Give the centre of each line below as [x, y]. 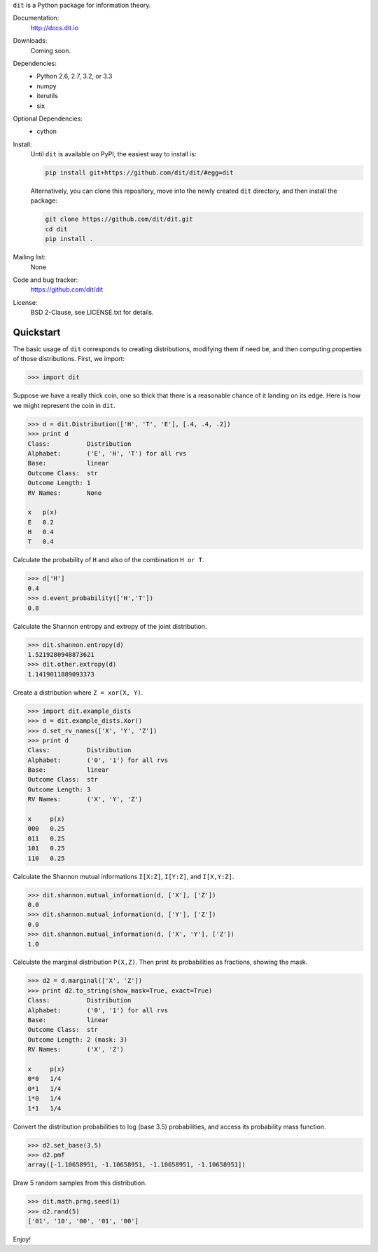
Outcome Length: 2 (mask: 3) [78, 1040]
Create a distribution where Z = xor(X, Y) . [78, 692]
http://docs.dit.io [54, 27]
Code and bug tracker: [45, 280]
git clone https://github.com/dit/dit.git [119, 219]
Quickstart [37, 332]
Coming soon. [51, 50]
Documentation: [36, 18]
